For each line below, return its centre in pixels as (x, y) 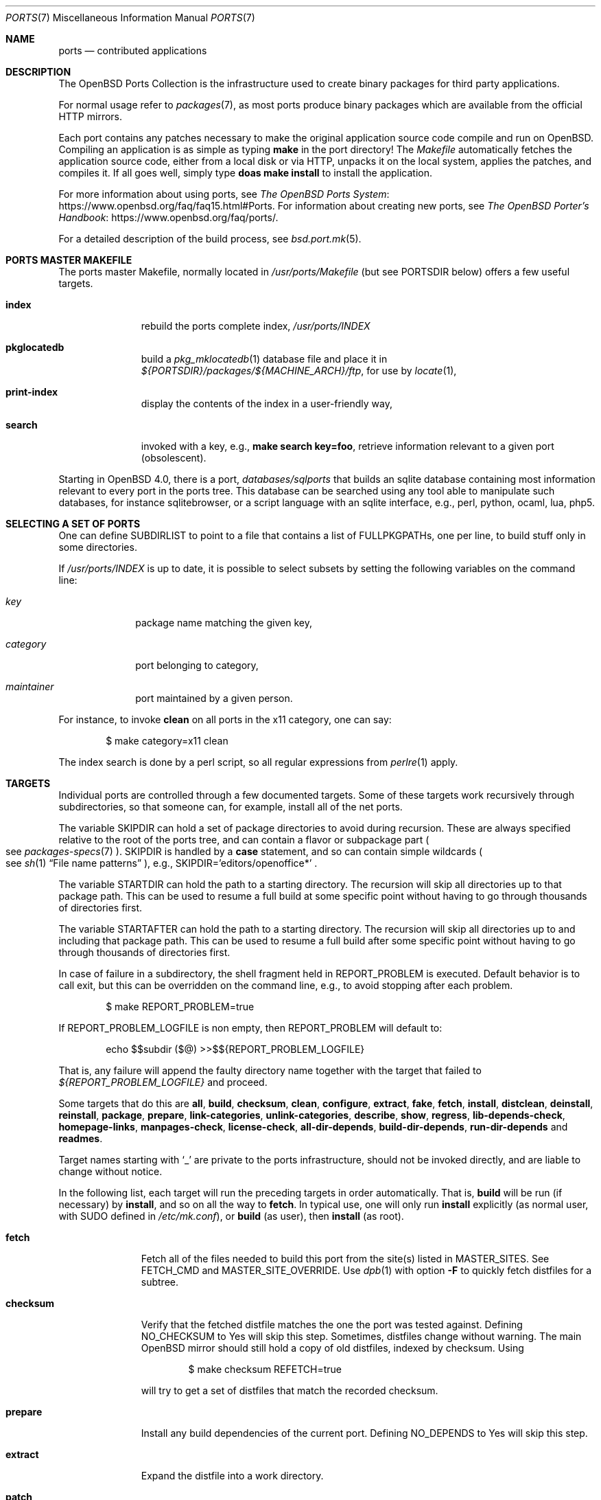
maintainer (30, 686)
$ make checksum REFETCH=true (265, 1369)
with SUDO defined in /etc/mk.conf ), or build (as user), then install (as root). (231, 1216)
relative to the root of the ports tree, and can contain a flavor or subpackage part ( (244, 840)
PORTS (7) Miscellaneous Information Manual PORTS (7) (130, 18)
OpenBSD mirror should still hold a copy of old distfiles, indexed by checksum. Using (332, 1348)
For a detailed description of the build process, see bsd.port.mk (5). (210, 239)
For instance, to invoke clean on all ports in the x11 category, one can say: (225, 719)
